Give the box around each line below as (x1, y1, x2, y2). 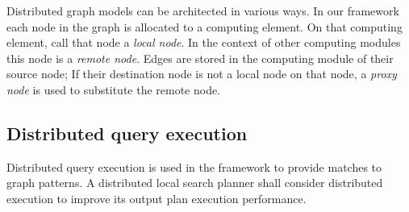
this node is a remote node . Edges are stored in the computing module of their (6, 49, 394, 66)
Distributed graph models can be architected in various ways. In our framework (6, 2, 399, 19)
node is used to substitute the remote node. (6, 81, 221, 98)
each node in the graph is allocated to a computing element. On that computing (6, 18, 403, 35)
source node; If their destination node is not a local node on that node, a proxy (6, 65, 397, 82)
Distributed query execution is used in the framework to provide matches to (6, 158, 382, 175)
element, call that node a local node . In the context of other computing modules (6, 34, 401, 51)
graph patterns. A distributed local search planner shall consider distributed (6, 174, 383, 191)
